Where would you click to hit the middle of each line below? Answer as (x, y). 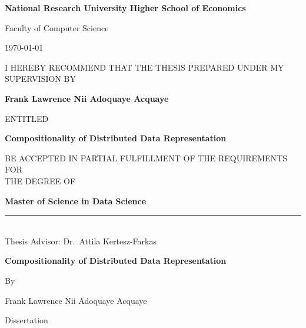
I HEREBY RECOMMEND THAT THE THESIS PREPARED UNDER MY (144, 67)
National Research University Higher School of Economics (125, 8)
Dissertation (26, 320)
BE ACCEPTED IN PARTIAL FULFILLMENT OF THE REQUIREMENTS (146, 158)
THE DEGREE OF (40, 180)
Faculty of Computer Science (57, 27)
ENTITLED (27, 118)
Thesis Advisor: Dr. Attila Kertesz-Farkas (81, 241)
